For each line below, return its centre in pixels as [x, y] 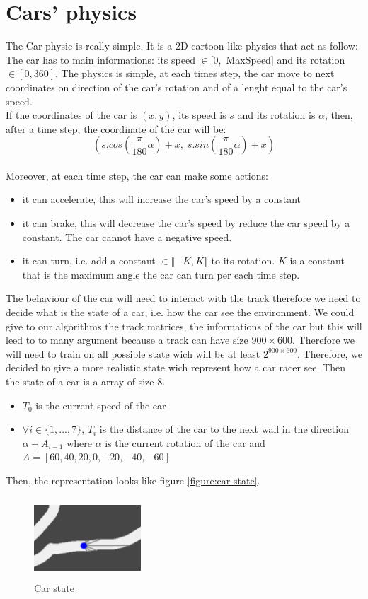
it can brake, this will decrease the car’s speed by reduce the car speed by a [186, 223]
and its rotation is [276, 115]
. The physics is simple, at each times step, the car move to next [195, 73]
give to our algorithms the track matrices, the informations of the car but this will [184, 326]
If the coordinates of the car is [71, 115]
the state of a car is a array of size [80, 381]
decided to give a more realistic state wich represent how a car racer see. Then [176, 367]
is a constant [317, 261]
